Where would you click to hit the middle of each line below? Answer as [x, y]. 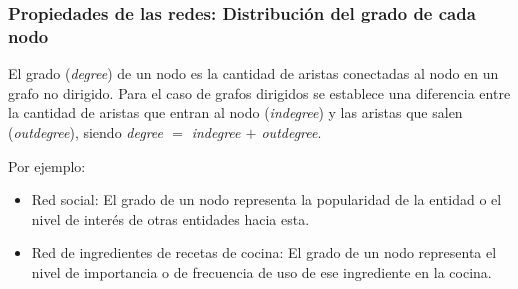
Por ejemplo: [47, 165]
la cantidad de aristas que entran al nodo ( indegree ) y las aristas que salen [235, 112]
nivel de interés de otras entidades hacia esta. [170, 218]
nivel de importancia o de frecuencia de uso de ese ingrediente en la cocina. [261, 271]
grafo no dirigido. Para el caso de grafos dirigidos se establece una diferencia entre [259, 92]
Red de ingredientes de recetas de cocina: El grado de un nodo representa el [264, 252]
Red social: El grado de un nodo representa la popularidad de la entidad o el [266, 199]
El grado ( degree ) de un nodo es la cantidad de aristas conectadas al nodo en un [253, 73]
